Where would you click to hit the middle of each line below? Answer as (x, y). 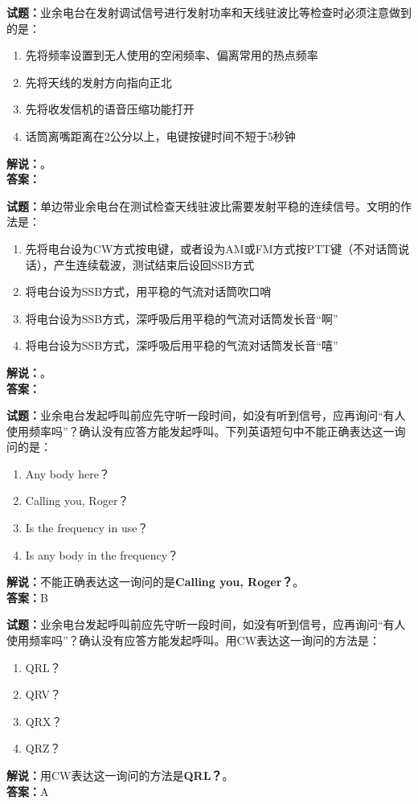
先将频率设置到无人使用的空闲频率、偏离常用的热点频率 (172, 55)
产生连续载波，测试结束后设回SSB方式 (154, 264)
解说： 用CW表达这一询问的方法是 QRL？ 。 (120, 775)
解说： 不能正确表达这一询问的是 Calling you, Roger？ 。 (156, 582)
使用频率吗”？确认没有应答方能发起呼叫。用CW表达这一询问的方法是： (194, 640)
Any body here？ (68, 473)
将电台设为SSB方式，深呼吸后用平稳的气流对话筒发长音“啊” (182, 318)
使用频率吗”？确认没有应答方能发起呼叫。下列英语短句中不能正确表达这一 (201, 431)
